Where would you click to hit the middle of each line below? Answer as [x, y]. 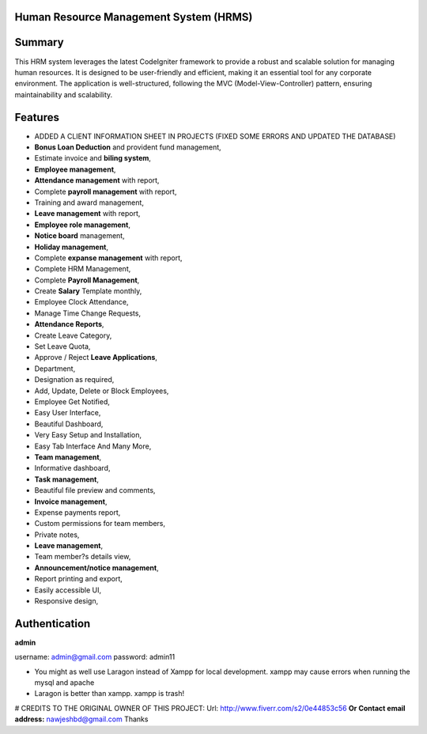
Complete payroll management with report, [106, 191]
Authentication [53, 624]
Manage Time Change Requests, [88, 313]
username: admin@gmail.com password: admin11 [95, 657]
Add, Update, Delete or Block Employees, [102, 391]
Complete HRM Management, [83, 269]
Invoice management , [71, 501]
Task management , [66, 479]
